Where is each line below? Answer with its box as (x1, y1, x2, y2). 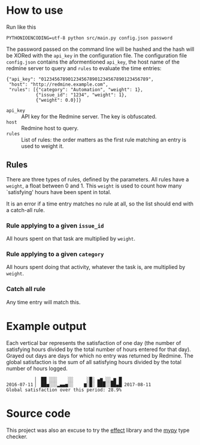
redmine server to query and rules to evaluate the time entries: (6, 64, 162, 72)
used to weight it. (21, 142, 64, 150)
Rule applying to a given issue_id (6, 221, 104, 229)
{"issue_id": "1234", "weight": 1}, (35, 92, 128, 98)
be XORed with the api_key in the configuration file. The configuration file (6, 52, 187, 59)
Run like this (6, 23, 37, 31)
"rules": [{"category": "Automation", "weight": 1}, (8, 86, 144, 93)
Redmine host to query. (21, 124, 79, 132)
